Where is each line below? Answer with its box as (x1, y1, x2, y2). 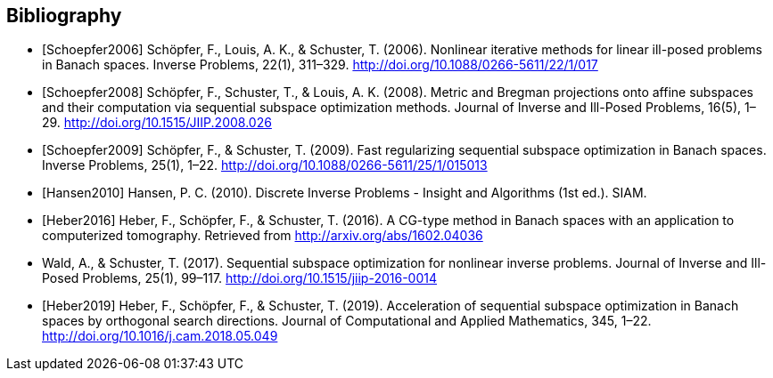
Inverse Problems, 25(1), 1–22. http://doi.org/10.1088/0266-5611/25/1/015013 (42, 157, 488, 173)
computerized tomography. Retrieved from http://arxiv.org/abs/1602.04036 (42, 228, 483, 244)
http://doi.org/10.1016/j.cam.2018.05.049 (42, 328, 278, 344)
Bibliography (6, 4, 122, 27)
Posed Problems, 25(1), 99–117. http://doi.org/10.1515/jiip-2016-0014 (42, 270, 437, 286)
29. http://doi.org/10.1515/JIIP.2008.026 (42, 115, 272, 131)
